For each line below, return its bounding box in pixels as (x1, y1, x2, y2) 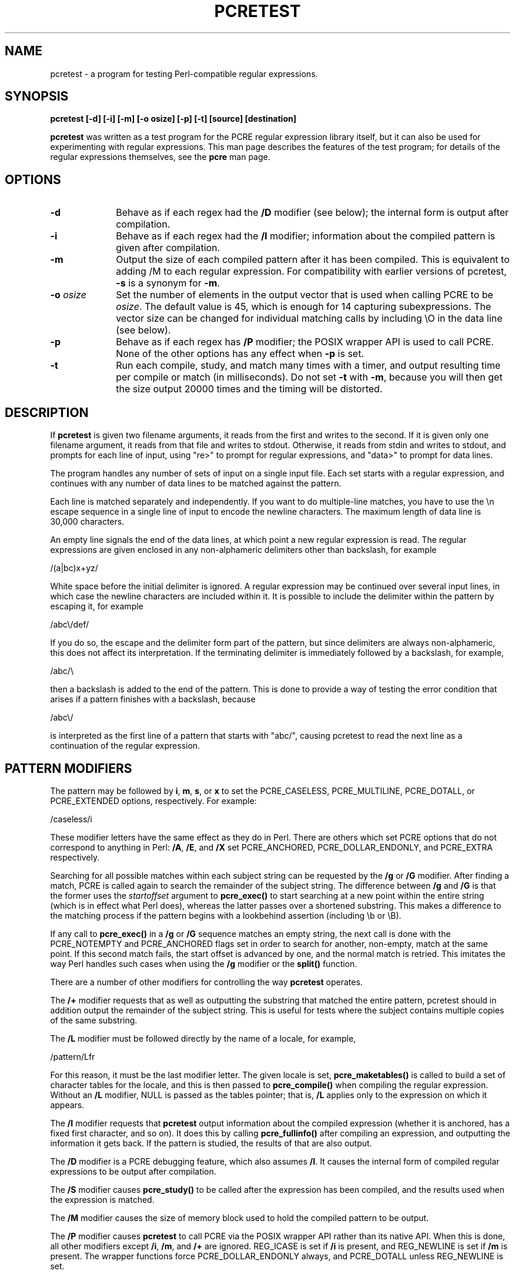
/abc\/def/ (50, 619, 89, 630)
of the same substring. (50, 1015, 138, 1025)
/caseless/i (50, 813, 92, 824)
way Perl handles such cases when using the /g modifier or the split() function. (50, 958, 357, 969)
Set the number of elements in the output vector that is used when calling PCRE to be (116, 289, 493, 301)
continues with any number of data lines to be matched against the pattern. (50, 478, 342, 489)
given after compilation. (116, 242, 220, 254)
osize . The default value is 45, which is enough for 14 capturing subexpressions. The (116, 301, 491, 313)
